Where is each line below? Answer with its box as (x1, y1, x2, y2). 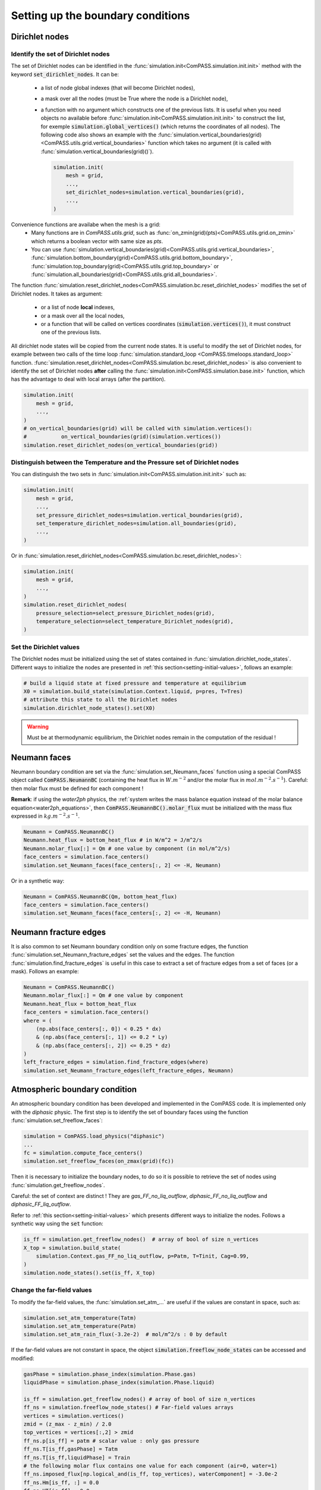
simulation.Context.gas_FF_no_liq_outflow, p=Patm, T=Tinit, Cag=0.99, (36, 1253, 250, 1259)
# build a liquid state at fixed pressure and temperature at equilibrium (23, 679, 247, 687)
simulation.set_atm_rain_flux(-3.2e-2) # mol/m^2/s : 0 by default (23, 1331, 228, 1338)
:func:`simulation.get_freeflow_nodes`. (11, 1181, 105, 1188)
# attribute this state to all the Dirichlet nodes (23, 696, 178, 703)
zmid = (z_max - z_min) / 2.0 (23, 1420, 112, 1427)
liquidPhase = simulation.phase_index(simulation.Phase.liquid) (23, 1379, 215, 1386)
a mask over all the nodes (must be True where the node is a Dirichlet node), (40, 95, 228, 103)
